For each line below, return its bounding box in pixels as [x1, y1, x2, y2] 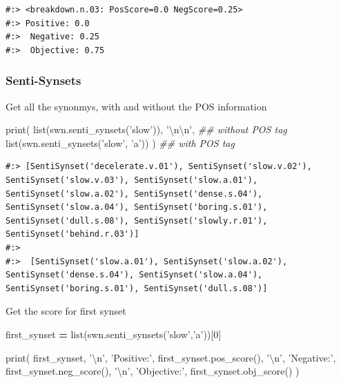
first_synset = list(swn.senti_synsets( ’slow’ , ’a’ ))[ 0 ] [6, 326, 222, 341]
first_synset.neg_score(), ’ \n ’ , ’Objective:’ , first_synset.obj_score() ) [6, 364, 300, 378]
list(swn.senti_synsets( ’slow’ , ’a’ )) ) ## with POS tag [6, 135, 235, 150]
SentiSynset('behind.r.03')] [6, 229, 139, 239]
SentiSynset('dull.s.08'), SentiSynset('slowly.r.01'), [6, 215, 268, 226]
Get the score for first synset [6, 304, 126, 318]
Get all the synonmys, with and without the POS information [6, 99, 267, 113]
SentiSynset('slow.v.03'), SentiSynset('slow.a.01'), [6, 175, 258, 185]
